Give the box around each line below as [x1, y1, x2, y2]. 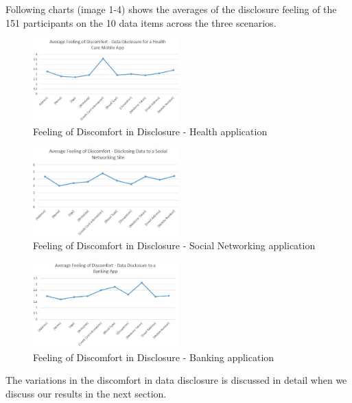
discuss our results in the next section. [5, 386, 167, 400]
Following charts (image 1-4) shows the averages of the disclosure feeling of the [5, 2, 337, 16]
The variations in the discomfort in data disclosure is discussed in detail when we [5, 373, 347, 387]
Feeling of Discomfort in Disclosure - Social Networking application [33, 238, 316, 253]
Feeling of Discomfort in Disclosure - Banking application [33, 349, 274, 364]
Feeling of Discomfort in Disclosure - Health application [33, 124, 268, 138]
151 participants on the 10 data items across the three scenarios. [5, 15, 277, 30]
